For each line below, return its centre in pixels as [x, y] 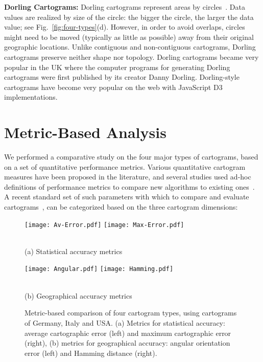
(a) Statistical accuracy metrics [74, 251]
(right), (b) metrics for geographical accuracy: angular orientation [127, 343]
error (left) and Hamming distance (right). [91, 353]
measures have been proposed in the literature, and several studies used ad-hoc [128, 177]
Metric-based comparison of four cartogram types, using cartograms [131, 313]
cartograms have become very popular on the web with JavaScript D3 [113, 87]
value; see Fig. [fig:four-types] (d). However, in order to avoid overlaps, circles [125, 27]
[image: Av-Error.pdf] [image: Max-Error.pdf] [104, 225]
